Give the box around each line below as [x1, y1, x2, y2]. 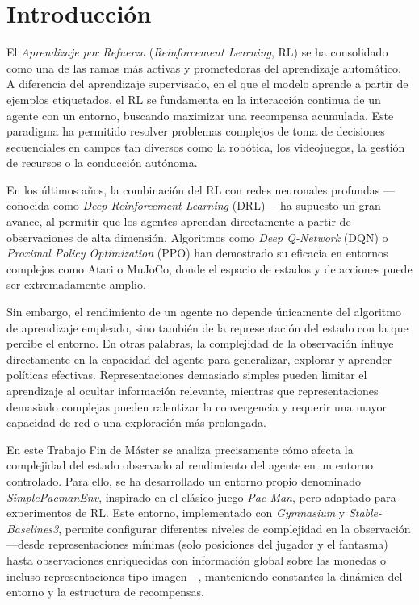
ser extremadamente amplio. [6, 276, 146, 293]
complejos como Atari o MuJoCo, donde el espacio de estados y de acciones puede [6, 260, 413, 277]
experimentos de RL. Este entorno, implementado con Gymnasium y [6, 504, 346, 521]
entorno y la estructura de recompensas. [6, 583, 204, 600]
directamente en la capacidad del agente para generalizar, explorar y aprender [6, 350, 392, 367]
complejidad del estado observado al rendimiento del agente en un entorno [6, 457, 374, 474]
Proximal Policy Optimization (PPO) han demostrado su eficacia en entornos [6, 244, 388, 261]
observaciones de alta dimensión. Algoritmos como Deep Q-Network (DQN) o [6, 228, 388, 245]
